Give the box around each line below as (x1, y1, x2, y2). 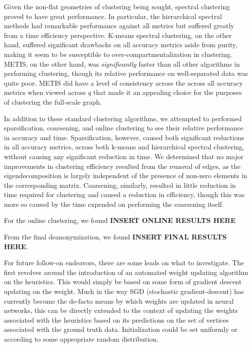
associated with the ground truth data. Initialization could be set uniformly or (4, 324, 237, 334)
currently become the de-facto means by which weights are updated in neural (4, 295, 234, 306)
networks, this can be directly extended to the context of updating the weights (4, 305, 238, 315)
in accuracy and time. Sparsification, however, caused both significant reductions (4, 132, 244, 142)
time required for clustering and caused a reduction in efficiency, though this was (4, 189, 245, 200)
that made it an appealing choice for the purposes (93, 87, 242, 97)
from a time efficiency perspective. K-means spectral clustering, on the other (4, 30, 232, 40)
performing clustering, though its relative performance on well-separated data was (4, 68, 248, 78)
